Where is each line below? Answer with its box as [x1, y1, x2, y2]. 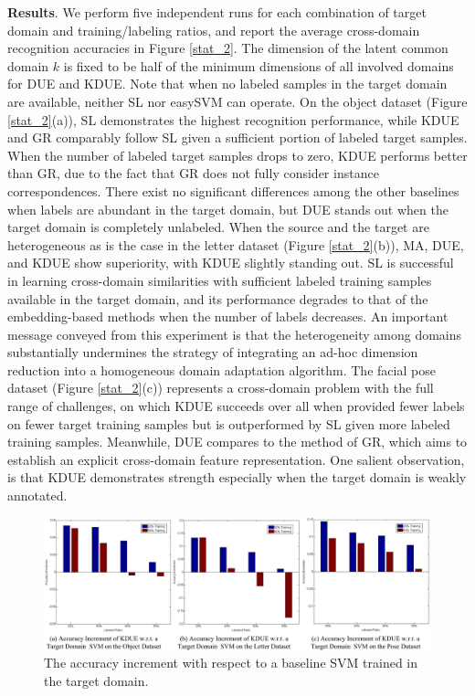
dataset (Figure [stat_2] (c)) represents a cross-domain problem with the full [7, 378, 434, 397]
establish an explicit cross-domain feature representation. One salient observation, [7, 449, 465, 469]
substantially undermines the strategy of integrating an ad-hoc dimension [7, 343, 418, 362]
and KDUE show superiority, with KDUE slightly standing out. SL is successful [7, 253, 454, 272]
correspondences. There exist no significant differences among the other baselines [7, 181, 459, 200]
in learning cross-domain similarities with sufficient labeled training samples [7, 270, 432, 290]
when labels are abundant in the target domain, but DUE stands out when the [7, 199, 449, 218]
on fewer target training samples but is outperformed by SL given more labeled [7, 414, 450, 433]
